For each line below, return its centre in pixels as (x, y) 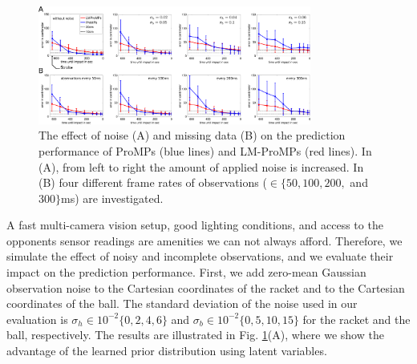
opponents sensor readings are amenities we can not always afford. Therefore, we (204, 240)
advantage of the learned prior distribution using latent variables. (167, 351)
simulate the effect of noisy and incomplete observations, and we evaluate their (200, 256)
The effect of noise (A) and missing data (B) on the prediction (192, 135)
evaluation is (37, 319)
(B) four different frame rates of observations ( (153, 182)
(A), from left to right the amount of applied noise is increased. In (201, 166)
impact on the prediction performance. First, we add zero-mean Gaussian (186, 272)
